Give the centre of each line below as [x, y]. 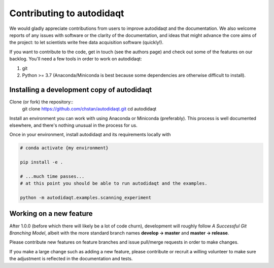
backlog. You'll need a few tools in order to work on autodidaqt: [76, 59]
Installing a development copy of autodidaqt [81, 89]
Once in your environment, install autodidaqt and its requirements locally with [90, 135]
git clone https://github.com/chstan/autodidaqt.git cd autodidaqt [89, 109]
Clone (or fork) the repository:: [41, 102]
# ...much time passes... [52, 176]
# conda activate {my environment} [64, 148]
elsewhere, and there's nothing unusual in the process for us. [74, 125]
